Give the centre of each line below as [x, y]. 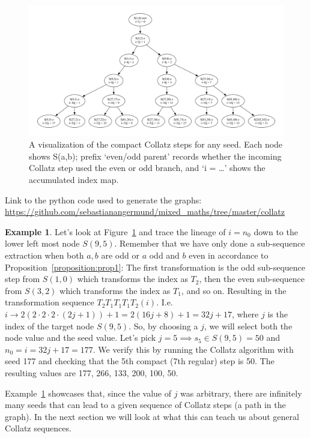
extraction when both [44, 255]
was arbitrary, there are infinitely [241, 393]
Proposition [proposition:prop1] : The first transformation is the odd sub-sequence [155, 267]
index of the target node [50, 325]
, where [245, 313]
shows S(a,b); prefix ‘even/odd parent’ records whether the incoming [155, 156]
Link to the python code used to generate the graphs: [103, 199]
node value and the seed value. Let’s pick [81, 337]
